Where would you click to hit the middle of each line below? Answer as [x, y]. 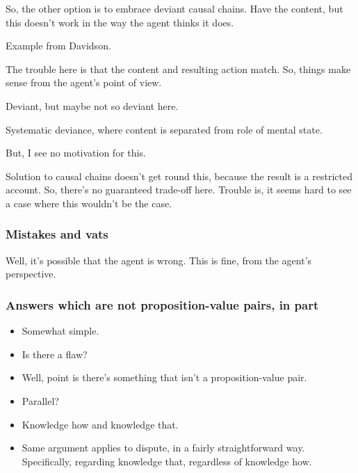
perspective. [31, 274]
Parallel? [40, 400]
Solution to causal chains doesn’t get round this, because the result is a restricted [179, 176]
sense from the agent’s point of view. [84, 82]
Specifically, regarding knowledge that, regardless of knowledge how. [167, 461]
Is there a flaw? [55, 354]
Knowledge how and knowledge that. [100, 424]
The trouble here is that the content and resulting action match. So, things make [178, 69]
